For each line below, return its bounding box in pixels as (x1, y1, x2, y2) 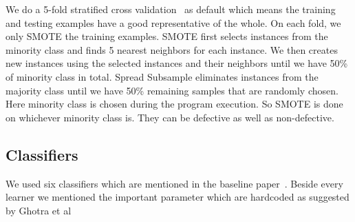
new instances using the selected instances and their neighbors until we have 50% (6, 56, 348, 70)
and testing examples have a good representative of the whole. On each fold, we (6, 15, 341, 30)
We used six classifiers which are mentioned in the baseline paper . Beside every (6, 176, 343, 190)
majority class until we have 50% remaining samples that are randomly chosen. (6, 83, 338, 97)
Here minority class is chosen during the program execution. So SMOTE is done (6, 97, 343, 111)
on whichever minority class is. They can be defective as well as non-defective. (6, 110, 334, 124)
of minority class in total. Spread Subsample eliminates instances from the (6, 69, 319, 83)
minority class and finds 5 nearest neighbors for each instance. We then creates (6, 42, 338, 57)
